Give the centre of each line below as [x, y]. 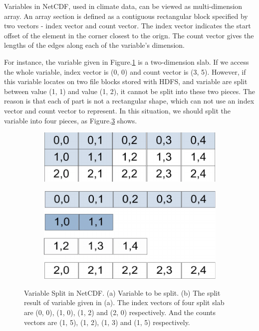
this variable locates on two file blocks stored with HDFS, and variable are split [126, 81]
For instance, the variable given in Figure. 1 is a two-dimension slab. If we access [127, 61]
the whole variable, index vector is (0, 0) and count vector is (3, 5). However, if [125, 71]
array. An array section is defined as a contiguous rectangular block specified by [126, 16]
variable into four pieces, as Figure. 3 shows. [71, 120]
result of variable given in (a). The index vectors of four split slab [124, 302]
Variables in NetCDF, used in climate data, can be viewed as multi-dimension [123, 6]
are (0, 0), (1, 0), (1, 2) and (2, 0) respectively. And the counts [120, 312]
